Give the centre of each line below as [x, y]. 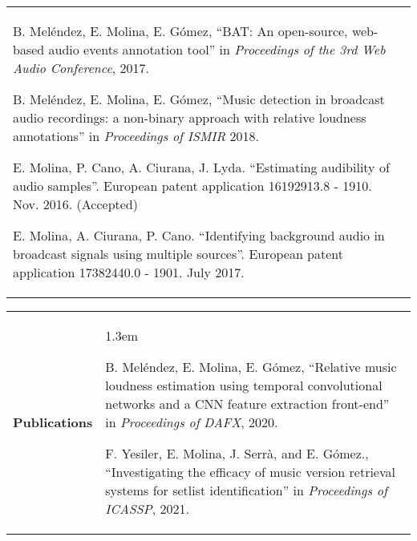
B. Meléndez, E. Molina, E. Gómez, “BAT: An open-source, [180, 31]
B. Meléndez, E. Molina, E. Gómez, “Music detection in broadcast [199, 99]
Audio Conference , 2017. [81, 68]
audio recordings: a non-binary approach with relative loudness [190, 117]
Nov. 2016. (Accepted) [75, 204]
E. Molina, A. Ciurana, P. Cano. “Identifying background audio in [199, 235]
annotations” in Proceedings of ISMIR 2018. [136, 136]
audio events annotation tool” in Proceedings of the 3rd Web [217, 49]
